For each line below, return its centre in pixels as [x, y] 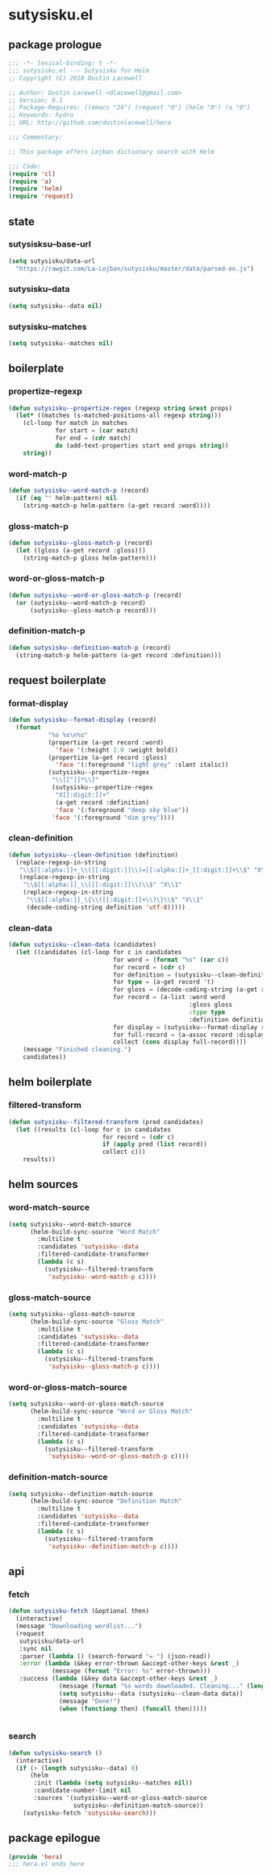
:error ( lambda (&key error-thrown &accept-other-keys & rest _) [129, 1664]
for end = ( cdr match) [93, 438]
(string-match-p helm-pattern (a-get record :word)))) [117, 506]
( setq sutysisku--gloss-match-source [72, 1314]
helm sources [43, 1184]
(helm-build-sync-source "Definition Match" [106, 1502]
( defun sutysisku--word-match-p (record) [79, 491]
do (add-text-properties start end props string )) [142, 445]
